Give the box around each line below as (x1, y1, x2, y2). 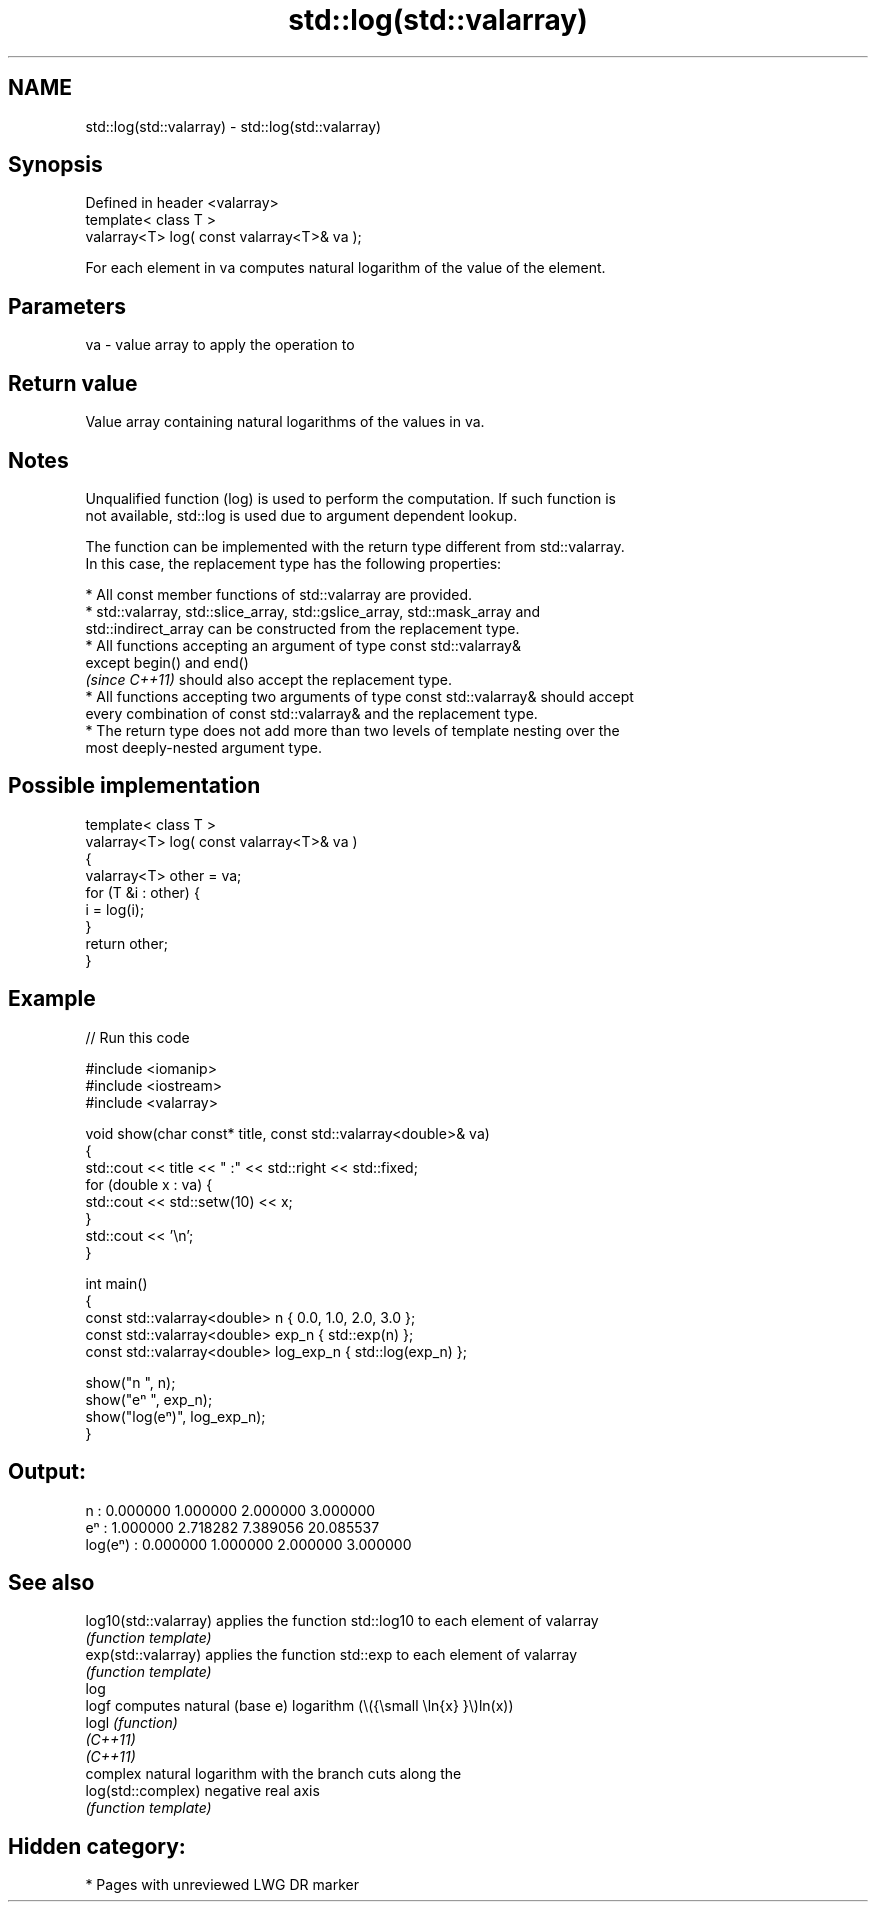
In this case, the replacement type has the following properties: (85, 554, 502, 572)
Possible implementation (8, 773, 261, 799)
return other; (85, 934, 169, 952)
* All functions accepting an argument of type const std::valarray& (85, 636, 521, 654)
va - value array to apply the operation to (85, 336, 355, 354)
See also (8, 1569, 95, 1595)
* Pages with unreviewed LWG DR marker (85, 1876, 359, 1894)
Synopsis (8, 152, 103, 178)
